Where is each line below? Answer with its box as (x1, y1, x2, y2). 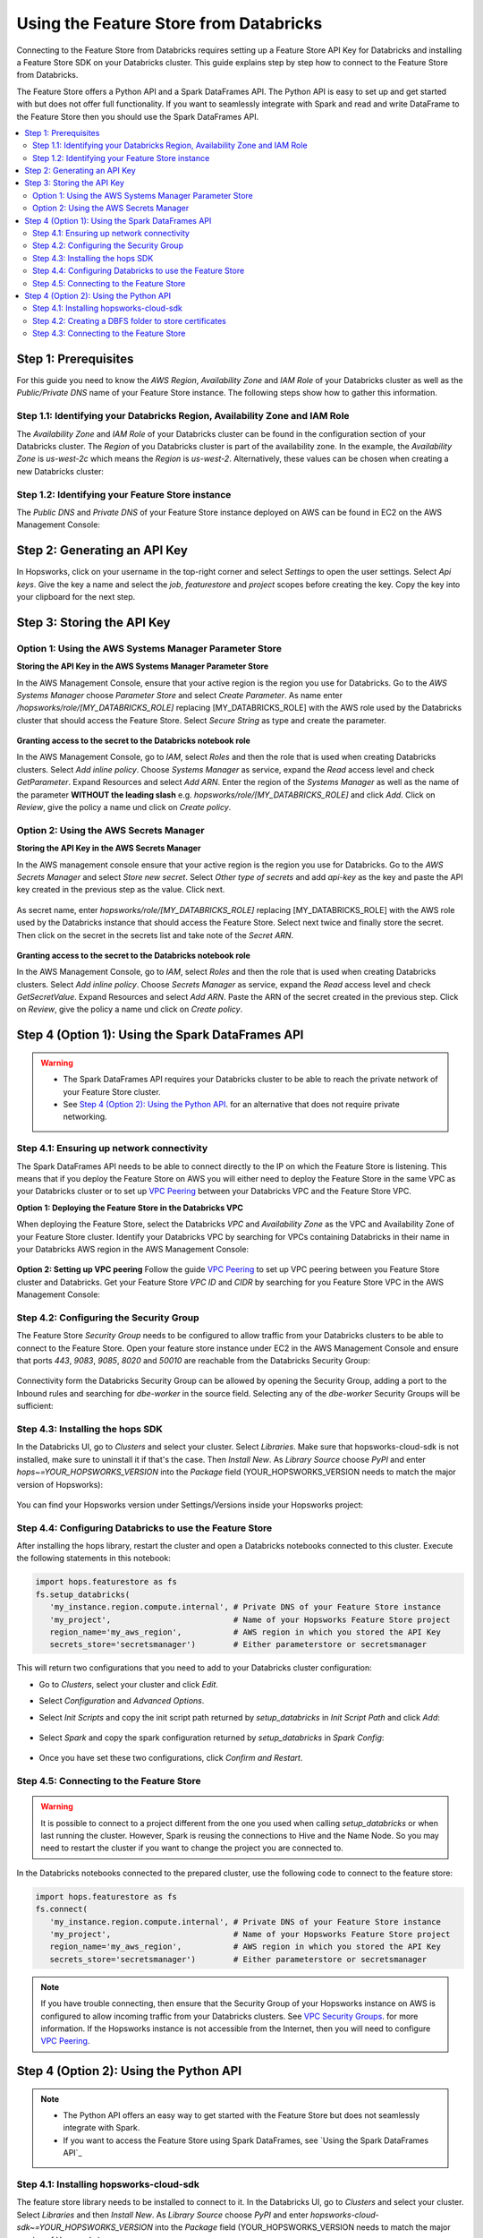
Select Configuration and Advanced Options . (38, 1696, 205, 1706)
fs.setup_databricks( (35, 1589, 131, 1600)
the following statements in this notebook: (16, 1553, 172, 1564)
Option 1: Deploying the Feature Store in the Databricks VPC (16, 1202, 243, 1213)
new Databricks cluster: (16, 466, 105, 476)
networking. (63, 1111, 107, 1123)
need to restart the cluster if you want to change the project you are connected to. (40, 1842, 343, 1853)
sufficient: (16, 1401, 54, 1412)
